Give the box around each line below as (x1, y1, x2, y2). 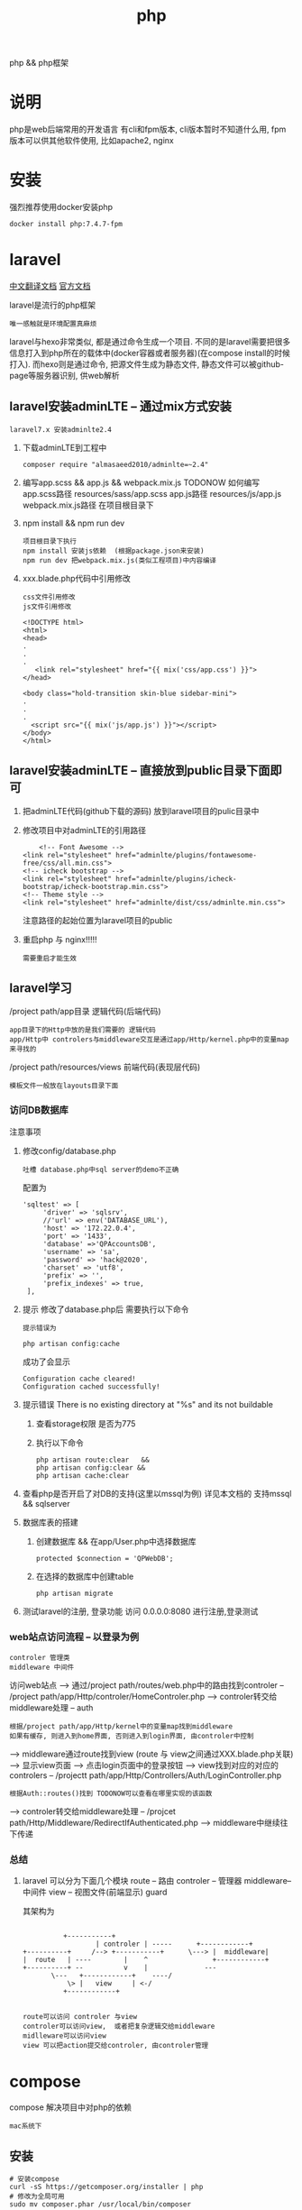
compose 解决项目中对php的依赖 (9, 2102, 133, 2113)
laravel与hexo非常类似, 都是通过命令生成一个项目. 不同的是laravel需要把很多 (9, 336, 291, 347)
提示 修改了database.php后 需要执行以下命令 (22, 1304, 189, 1315)
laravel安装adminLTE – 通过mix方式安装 (9, 399, 232, 415)
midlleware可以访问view (22, 2031, 106, 2040)
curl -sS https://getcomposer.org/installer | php (9, 2183, 204, 2192)
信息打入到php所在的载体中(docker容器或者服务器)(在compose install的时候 (9, 348, 290, 358)
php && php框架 (9, 58, 69, 69)
